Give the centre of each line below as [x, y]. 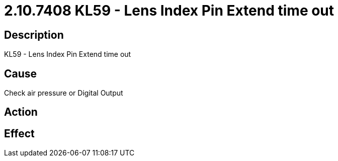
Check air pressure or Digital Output [64, 93]
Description [34, 35]
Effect [19, 133]
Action [21, 112]
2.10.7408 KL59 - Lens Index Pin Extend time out [169, 11]
